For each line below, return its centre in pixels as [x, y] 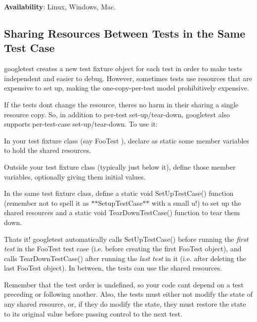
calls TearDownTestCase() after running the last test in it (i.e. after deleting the [125, 258]
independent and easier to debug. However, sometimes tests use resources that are [128, 78]
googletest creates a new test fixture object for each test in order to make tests [123, 69]
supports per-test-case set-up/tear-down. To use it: [81, 124]
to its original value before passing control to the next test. [93, 313]
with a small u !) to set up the [196, 203]
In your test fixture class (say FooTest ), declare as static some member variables [127, 140]
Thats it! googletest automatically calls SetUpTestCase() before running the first [126, 239]
